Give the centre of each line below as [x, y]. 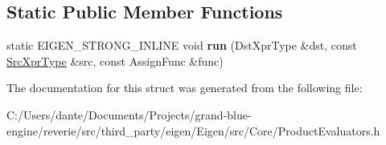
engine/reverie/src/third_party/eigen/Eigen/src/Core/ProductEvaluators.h [193, 130]
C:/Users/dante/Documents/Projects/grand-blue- [129, 114]
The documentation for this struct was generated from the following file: [185, 88]
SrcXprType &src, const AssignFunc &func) [115, 60]
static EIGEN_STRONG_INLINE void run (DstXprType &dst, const [182, 45]
